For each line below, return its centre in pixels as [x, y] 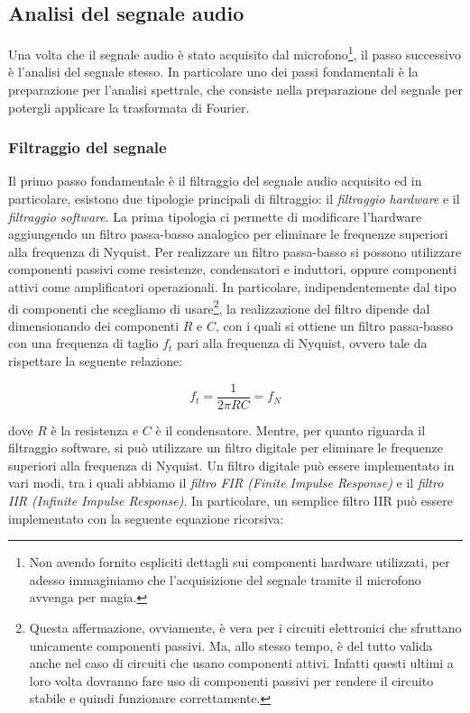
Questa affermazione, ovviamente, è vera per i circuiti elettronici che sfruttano [245, 628]
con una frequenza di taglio [83, 343]
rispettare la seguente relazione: [96, 361]
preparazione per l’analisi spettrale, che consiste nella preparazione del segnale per [235, 90]
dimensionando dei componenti [94, 325]
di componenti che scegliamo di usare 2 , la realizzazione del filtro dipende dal [219, 306]
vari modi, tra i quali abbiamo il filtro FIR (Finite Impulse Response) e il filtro [226, 483]
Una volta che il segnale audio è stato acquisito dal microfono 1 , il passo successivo [235, 53]
